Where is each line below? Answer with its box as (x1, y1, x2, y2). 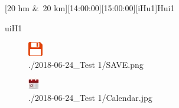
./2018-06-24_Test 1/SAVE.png (28, 58, 144, 70)
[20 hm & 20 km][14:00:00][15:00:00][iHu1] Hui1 (5, 2, 175, 14)
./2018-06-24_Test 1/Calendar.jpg (28, 91, 152, 103)
